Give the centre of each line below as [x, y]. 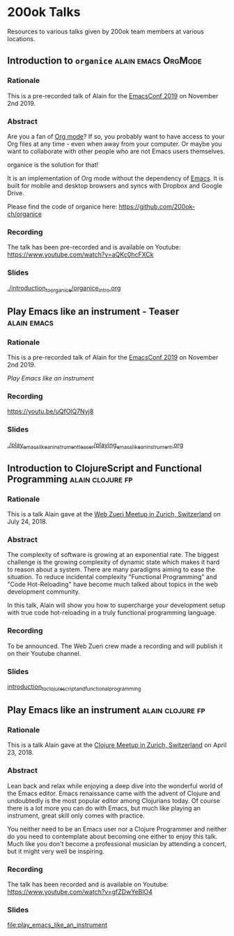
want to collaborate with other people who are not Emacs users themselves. [116, 151]
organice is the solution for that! [53, 164]
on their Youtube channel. [44, 653]
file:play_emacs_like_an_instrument [57, 925]
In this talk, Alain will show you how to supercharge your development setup [116, 605]
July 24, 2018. [27, 522]
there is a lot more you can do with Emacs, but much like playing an [104, 808]
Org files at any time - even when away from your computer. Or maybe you [115, 144]
